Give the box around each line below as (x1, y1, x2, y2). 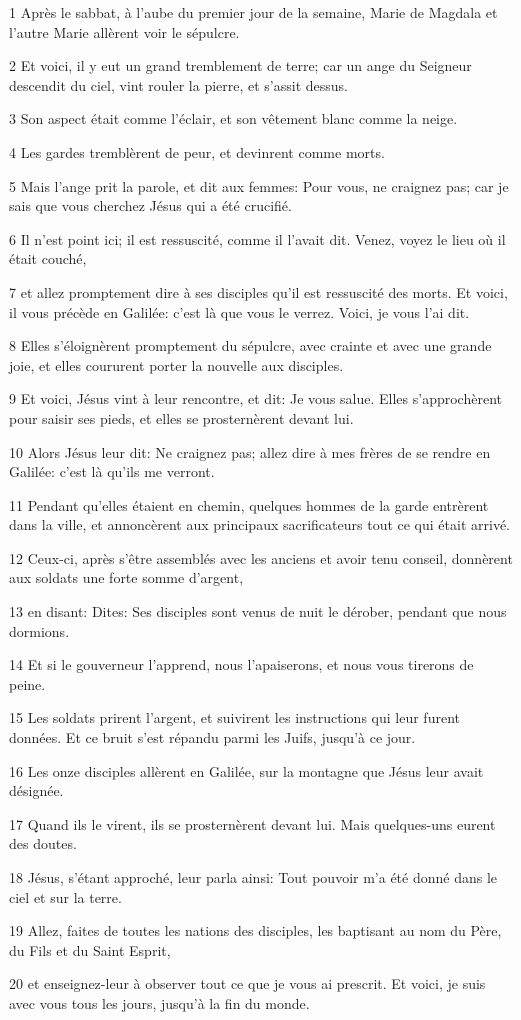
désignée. (9, 780, 64, 801)
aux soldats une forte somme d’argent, (9, 567, 244, 588)
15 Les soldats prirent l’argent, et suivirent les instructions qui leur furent (9, 707, 460, 728)
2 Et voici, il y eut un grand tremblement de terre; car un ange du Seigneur (9, 55, 472, 76)
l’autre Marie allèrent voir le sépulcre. (9, 21, 240, 42)
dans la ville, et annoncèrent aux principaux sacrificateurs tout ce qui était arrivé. (9, 514, 510, 535)
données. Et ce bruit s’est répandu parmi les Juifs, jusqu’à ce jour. (9, 727, 416, 748)
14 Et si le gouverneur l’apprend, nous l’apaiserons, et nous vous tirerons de (9, 654, 474, 675)
